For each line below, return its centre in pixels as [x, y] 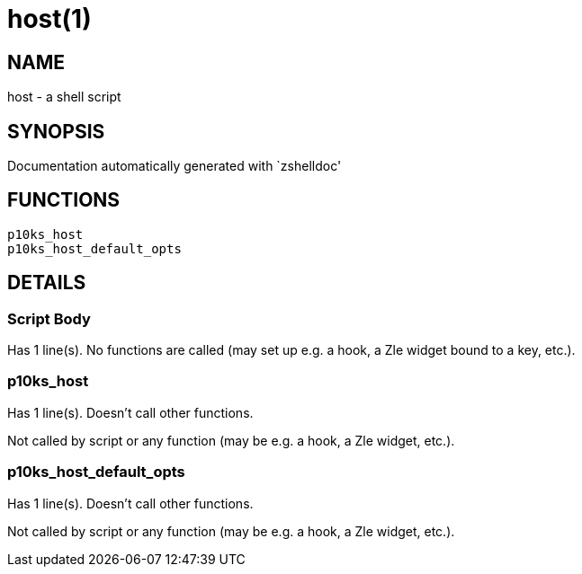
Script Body [49, 318]
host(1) [49, 19]
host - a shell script [64, 97]
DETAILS [47, 283]
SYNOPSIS [56, 131]
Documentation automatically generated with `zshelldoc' [175, 166]
